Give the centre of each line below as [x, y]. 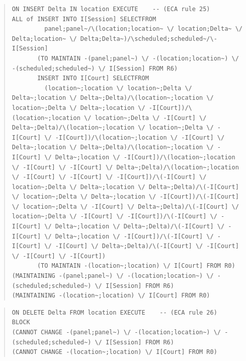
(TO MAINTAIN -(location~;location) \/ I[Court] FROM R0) [136, 266]
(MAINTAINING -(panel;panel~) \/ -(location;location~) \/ [113, 276]
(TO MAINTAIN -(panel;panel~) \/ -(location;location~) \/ [138, 58]
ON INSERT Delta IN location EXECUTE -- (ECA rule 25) [111, 9]
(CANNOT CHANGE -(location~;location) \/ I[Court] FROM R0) [114, 352]
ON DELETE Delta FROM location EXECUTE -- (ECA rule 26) [114, 312]
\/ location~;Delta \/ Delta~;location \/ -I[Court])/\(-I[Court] [125, 197]
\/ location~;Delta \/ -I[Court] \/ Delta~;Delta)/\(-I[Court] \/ [125, 206]
